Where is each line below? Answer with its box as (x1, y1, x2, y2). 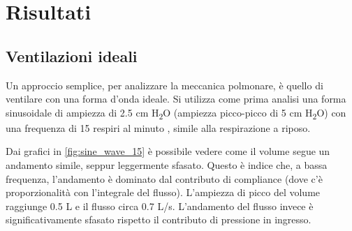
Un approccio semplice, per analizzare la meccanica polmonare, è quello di (6, 77, 323, 92)
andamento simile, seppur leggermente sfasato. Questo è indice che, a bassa (6, 158, 328, 172)
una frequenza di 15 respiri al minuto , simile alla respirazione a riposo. (6, 120, 311, 135)
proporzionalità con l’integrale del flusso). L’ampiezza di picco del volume (6, 185, 321, 200)
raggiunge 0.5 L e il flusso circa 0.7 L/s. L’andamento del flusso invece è (6, 198, 314, 213)
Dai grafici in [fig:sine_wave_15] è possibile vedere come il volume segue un (6, 144, 330, 158)
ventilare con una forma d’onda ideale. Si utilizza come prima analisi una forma (6, 91, 346, 106)
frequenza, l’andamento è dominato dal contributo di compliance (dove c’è (6, 171, 323, 186)
